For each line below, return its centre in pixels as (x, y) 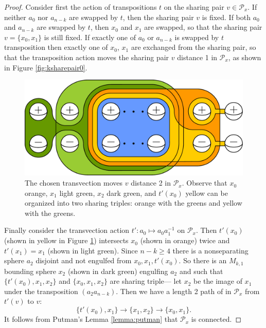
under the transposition (41, 291)
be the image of (218, 281)
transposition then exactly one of (56, 47)
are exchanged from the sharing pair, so (193, 47)
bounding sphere (30, 271)
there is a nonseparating (210, 250)
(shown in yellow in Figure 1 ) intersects (66, 240)
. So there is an (203, 260)
